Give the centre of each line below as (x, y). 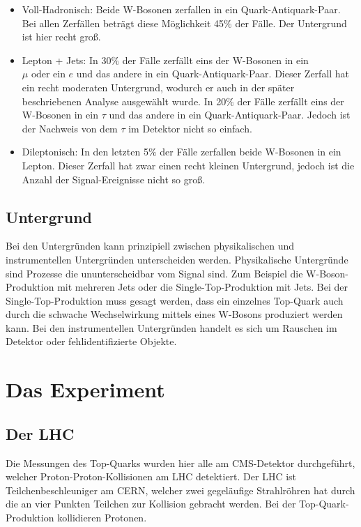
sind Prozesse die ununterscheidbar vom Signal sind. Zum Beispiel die (154, 273)
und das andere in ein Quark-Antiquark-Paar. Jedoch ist (230, 115)
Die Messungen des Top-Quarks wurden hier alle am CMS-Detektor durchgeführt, (180, 463)
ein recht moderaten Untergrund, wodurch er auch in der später (158, 87)
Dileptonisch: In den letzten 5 (85, 152)
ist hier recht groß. (61, 37)
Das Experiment (85, 389)
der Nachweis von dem (70, 128)
